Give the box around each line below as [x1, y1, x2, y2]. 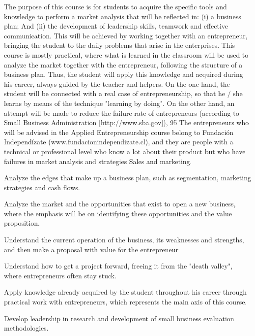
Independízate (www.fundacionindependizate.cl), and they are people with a [4, 136, 233, 147]
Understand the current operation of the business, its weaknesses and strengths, [4, 235, 244, 245]
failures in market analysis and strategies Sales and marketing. [4, 156, 192, 166]
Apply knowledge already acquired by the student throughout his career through [4, 287, 247, 297]
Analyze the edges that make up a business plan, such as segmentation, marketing [4, 172, 251, 183]
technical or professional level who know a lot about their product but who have [4, 146, 246, 156]
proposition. [4, 218, 40, 228]
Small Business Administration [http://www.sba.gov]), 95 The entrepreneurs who [4, 117, 249, 128]
